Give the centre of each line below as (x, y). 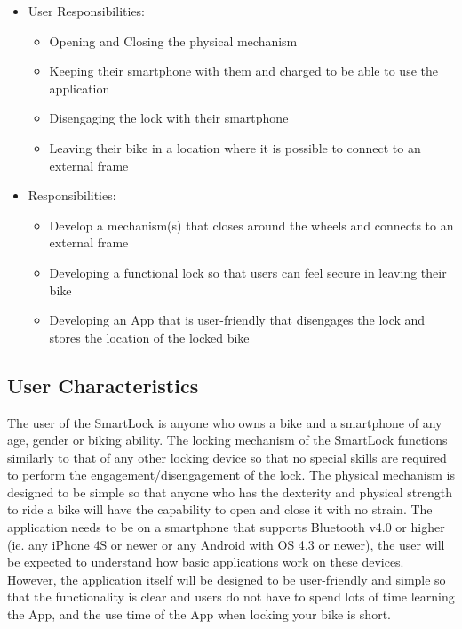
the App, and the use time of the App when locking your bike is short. (199, 614)
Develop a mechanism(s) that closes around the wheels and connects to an (251, 225)
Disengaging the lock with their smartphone (169, 118)
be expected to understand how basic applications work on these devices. (206, 562)
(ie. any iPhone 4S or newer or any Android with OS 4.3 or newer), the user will (226, 544)
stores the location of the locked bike (149, 337)
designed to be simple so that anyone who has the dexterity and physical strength (230, 492)
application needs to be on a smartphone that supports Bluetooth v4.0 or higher (226, 527)
